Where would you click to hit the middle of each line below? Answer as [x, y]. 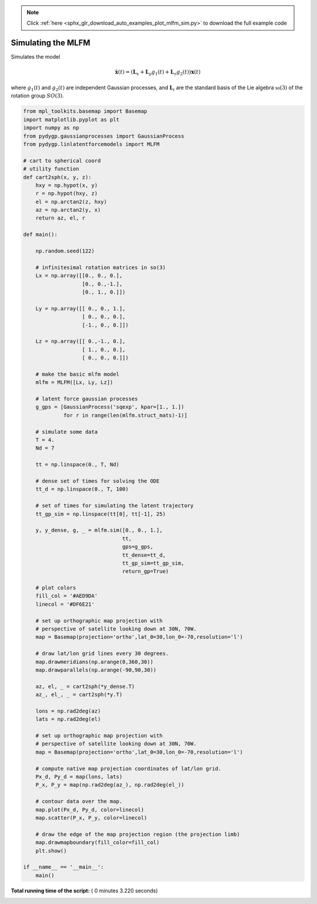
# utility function [51, 169]
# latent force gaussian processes [87, 399]
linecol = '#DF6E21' [65, 604]
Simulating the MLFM [50, 43]
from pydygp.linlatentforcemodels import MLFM [91, 144]
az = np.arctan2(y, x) [68, 210]
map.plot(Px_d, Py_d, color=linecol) [90, 809]
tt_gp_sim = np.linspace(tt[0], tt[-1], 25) [101, 514]
